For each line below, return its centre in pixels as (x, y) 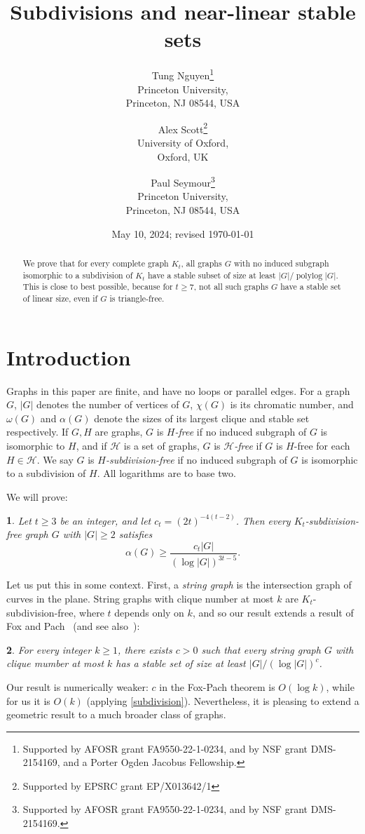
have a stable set (311, 287)
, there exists (145, 649)
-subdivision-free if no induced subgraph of (196, 459)
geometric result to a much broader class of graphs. (116, 714)
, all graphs (201, 263)
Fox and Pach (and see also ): (73, 626)
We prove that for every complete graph (96, 263)
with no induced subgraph (281, 263)
